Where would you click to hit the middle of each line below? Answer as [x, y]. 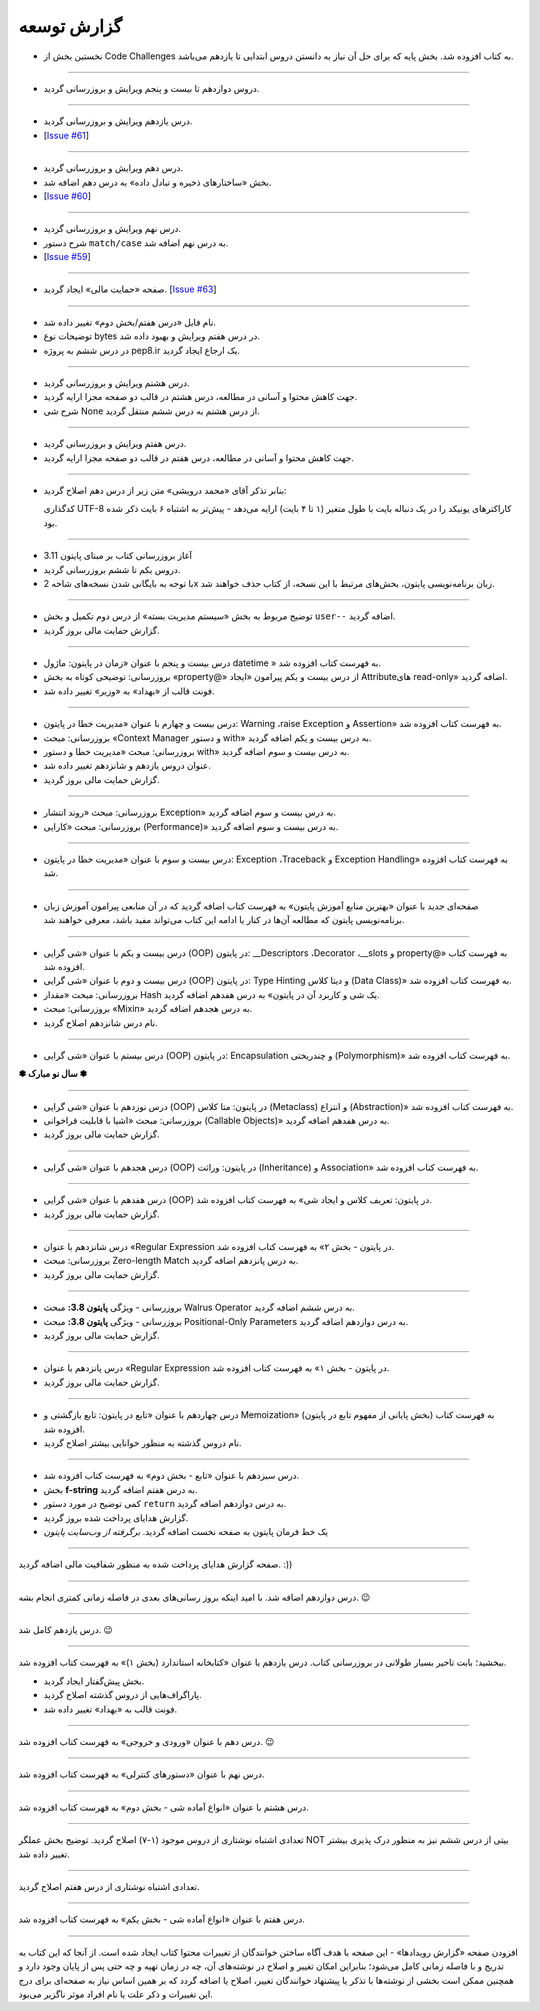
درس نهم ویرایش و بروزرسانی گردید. [112, 229]
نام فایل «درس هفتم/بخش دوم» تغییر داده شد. [130, 322]
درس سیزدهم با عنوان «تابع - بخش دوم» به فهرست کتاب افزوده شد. [171, 1476]
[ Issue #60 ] [67, 196]
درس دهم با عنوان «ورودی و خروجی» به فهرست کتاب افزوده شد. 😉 [146, 1742]
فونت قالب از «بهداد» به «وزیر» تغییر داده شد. [129, 691]
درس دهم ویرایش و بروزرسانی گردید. [113, 168]
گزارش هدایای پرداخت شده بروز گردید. [116, 1517]
